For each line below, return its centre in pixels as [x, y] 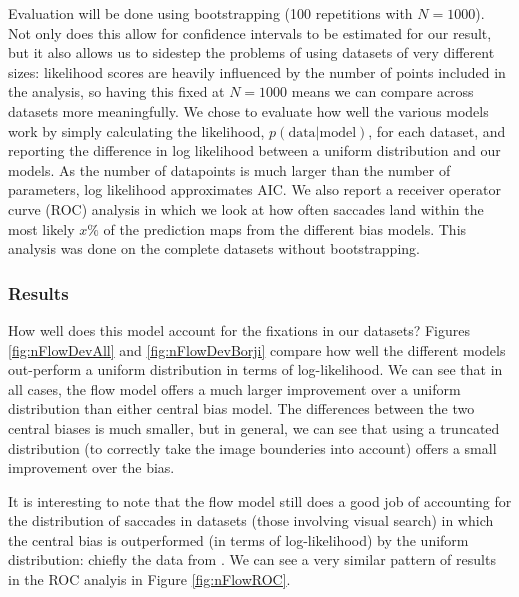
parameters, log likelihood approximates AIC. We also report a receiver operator [254, 189]
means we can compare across [382, 91]
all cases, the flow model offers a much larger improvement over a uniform [234, 388]
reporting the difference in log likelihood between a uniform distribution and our [254, 150]
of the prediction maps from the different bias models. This [285, 228]
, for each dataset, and [437, 130]
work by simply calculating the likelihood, [136, 130]
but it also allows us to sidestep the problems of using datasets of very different [251, 52]
